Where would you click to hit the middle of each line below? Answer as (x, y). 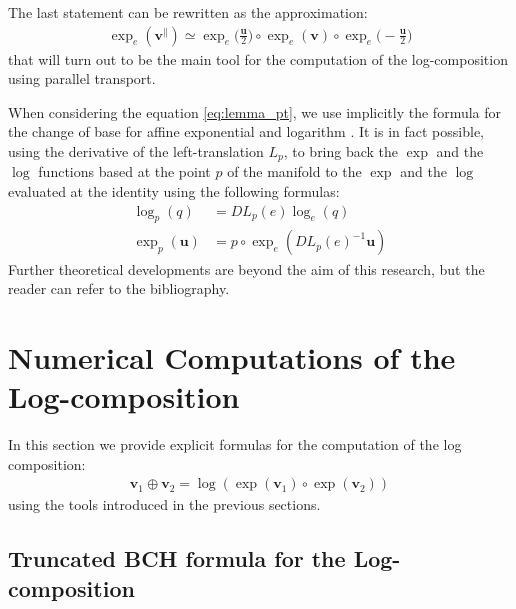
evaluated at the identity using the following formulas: (174, 191)
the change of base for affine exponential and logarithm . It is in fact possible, (246, 131)
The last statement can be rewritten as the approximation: (188, 12)
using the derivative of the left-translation (136, 151)
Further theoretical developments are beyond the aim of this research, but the (246, 268)
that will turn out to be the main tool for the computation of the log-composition (258, 58)
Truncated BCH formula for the (177, 558)
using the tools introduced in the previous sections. (164, 504)
